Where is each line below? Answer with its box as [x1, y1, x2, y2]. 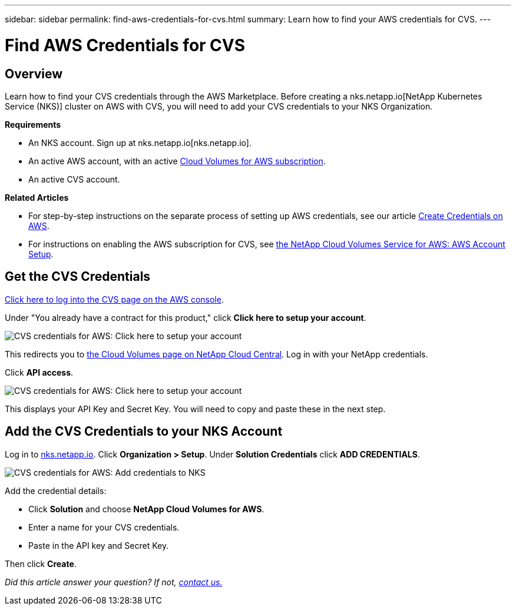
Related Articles [5, 192, 69, 203]
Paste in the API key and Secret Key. [28, 540, 169, 551]
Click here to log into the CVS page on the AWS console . [5, 294, 224, 304]
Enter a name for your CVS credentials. [28, 522, 180, 532]
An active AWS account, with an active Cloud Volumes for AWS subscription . [28, 155, 326, 166]
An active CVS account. [28, 174, 120, 184]
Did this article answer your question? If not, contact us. [5, 576, 223, 587]
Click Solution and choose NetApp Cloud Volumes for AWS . [28, 503, 264, 514]
